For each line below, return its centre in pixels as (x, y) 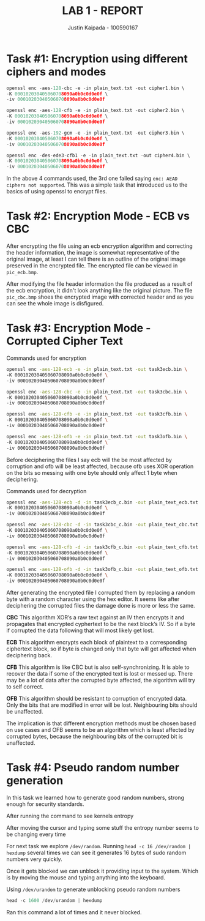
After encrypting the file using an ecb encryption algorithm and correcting (99, 246)
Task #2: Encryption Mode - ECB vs (98, 216)
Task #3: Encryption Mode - (79, 328)
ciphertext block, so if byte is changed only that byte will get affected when (101, 649)
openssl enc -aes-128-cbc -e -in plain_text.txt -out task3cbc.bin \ (97, 392)
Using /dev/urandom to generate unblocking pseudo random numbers (93, 889)
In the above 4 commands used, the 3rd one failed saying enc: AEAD (92, 179)
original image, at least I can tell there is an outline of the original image (96, 259)
